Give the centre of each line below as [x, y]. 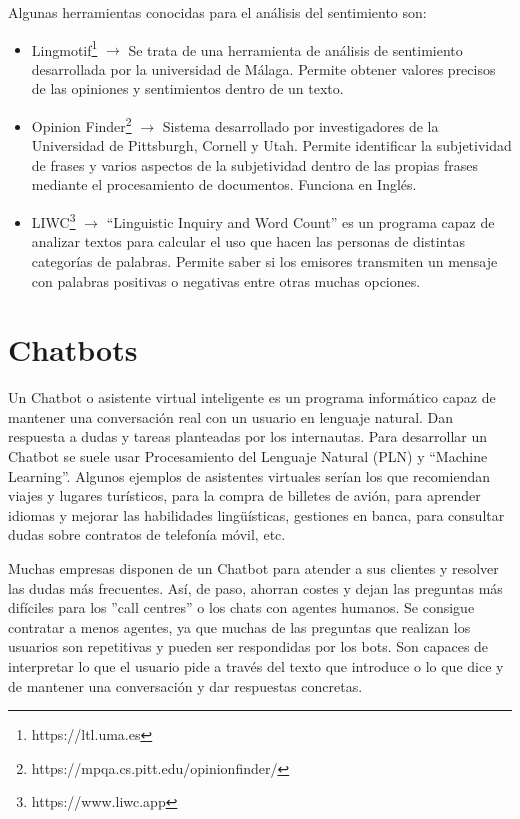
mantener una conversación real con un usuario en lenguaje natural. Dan [231, 416]
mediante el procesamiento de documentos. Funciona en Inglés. [224, 184]
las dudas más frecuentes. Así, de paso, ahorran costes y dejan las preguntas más [255, 587]
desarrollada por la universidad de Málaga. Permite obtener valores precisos [263, 68]
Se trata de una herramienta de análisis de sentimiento [295, 49]
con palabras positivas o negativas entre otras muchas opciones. [226, 280]
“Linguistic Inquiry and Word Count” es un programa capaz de [300, 221]
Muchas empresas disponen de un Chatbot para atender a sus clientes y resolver [253, 567]
